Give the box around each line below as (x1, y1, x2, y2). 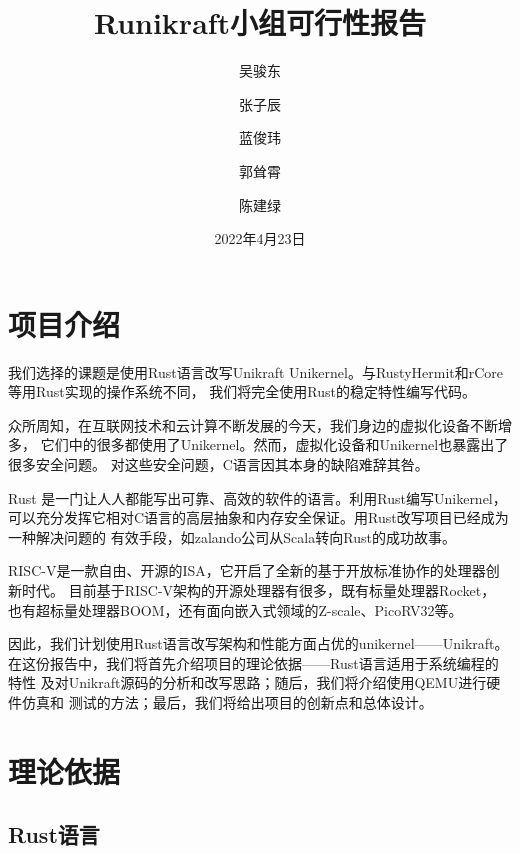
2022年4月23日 (214, 228, 306, 249)
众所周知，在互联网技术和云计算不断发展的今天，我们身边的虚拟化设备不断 (8, 414, 498, 435)
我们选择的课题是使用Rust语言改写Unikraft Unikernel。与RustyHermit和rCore (8, 361, 504, 382)
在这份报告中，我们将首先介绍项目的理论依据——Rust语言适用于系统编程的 (8, 652, 499, 673)
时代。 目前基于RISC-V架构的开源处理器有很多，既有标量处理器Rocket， (21, 579, 496, 600)
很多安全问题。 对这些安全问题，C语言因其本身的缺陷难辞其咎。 (8, 454, 429, 474)
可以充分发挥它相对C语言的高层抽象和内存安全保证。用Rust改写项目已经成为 (8, 507, 509, 528)
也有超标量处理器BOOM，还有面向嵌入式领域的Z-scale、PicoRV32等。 (8, 599, 463, 620)
